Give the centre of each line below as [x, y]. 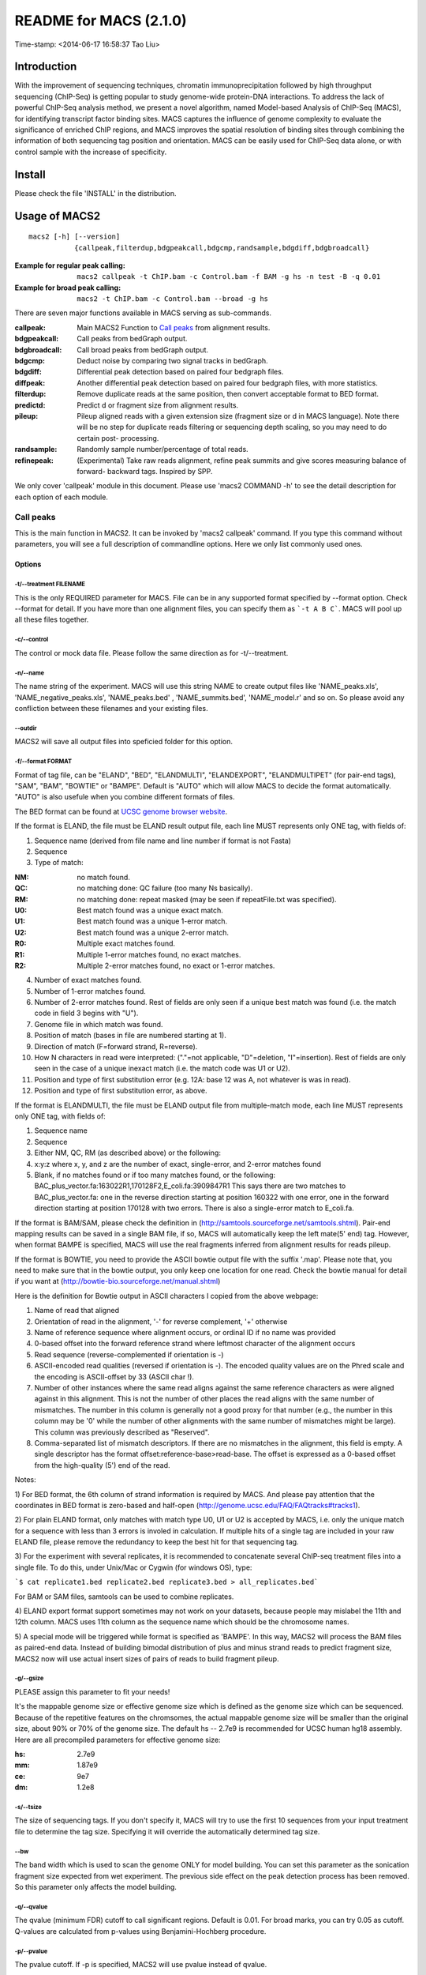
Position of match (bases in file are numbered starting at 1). [130, 1036]
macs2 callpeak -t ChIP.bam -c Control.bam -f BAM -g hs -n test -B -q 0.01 [229, 277]
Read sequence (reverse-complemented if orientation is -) [129, 1354]
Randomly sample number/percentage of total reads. [163, 450]
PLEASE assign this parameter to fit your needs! [92, 1691]
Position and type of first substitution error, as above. [121, 1091]
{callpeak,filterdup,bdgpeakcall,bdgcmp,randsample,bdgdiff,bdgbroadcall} [222, 248]
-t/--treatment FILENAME [50, 585]
